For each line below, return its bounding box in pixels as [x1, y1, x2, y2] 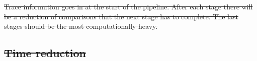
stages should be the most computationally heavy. [4, 21, 158, 31]
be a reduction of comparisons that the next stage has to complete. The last [4, 11, 238, 21]
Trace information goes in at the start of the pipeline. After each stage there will [4, 1, 253, 11]
